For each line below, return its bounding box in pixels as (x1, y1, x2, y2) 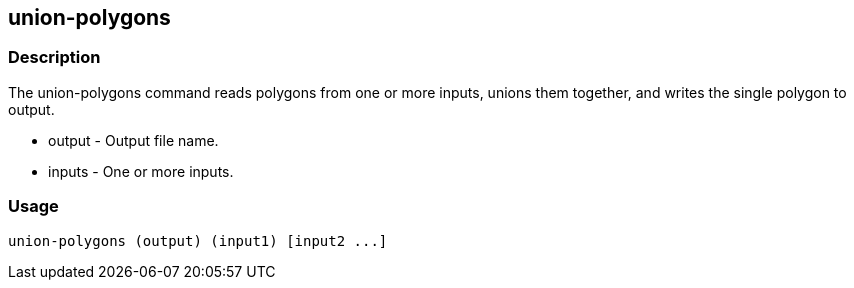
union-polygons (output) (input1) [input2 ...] (8, 232, 388, 249)
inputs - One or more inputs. (48, 162, 234, 180)
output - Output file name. (48, 131, 219, 149)
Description (8, 47, 101, 68)
